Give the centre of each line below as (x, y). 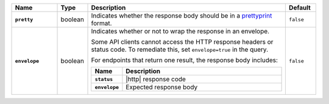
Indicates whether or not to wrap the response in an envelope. (180, 31)
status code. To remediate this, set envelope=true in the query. (179, 50)
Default (299, 8)
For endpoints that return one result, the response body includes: (185, 60)
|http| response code (156, 79)
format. (101, 23)
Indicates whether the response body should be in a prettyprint (182, 16)
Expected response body (162, 87)
